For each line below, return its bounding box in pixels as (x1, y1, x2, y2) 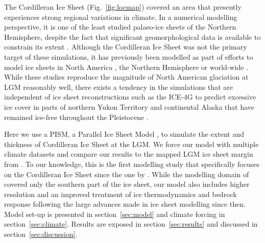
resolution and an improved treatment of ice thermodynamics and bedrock (4, 188, 237, 199)
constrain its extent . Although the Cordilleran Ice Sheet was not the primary (4, 41, 247, 52)
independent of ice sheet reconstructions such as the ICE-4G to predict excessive (4, 91, 256, 102)
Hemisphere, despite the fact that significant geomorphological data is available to (4, 31, 261, 42)
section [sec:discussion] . (4, 229, 78, 239)
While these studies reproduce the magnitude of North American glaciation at (4, 71, 249, 82)
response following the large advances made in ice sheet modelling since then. (4, 199, 246, 209)
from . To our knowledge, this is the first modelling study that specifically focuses (4, 158, 260, 169)
